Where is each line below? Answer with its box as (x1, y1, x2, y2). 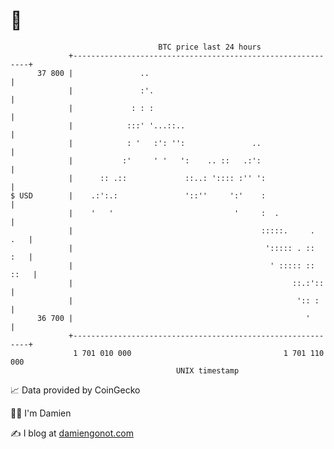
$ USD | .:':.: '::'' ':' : (10, 190, 267, 201)
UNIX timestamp (175, 365, 240, 376)
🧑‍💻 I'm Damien (10, 407, 72, 419)
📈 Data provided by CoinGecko (10, 384, 141, 396)
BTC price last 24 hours (158, 42, 262, 52)
